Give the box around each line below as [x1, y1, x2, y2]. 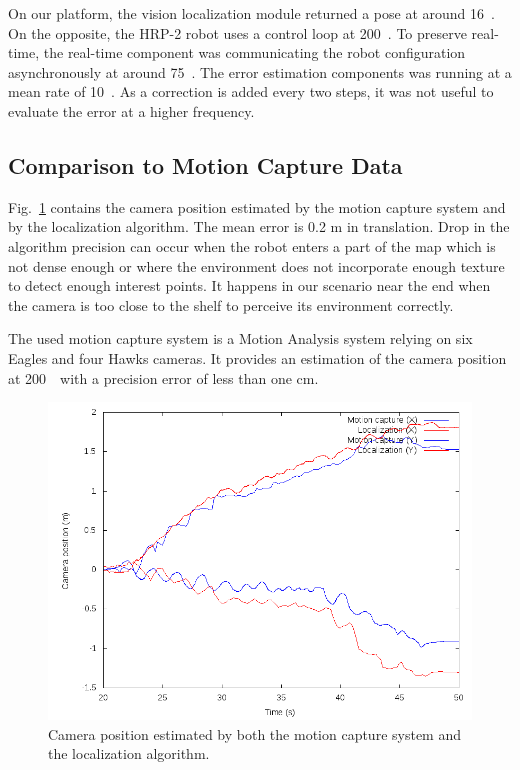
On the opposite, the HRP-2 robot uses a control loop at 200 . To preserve [8, 22, 467, 43]
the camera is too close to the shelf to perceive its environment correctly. [8, 294, 454, 315]
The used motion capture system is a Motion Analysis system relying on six [8, 328, 473, 349]
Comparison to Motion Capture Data [8, 149, 403, 180]
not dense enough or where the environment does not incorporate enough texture [8, 255, 505, 276]
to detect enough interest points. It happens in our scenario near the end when [8, 275, 491, 296]
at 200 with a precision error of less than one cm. [8, 367, 319, 388]
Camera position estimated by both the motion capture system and [48, 723, 461, 744]
